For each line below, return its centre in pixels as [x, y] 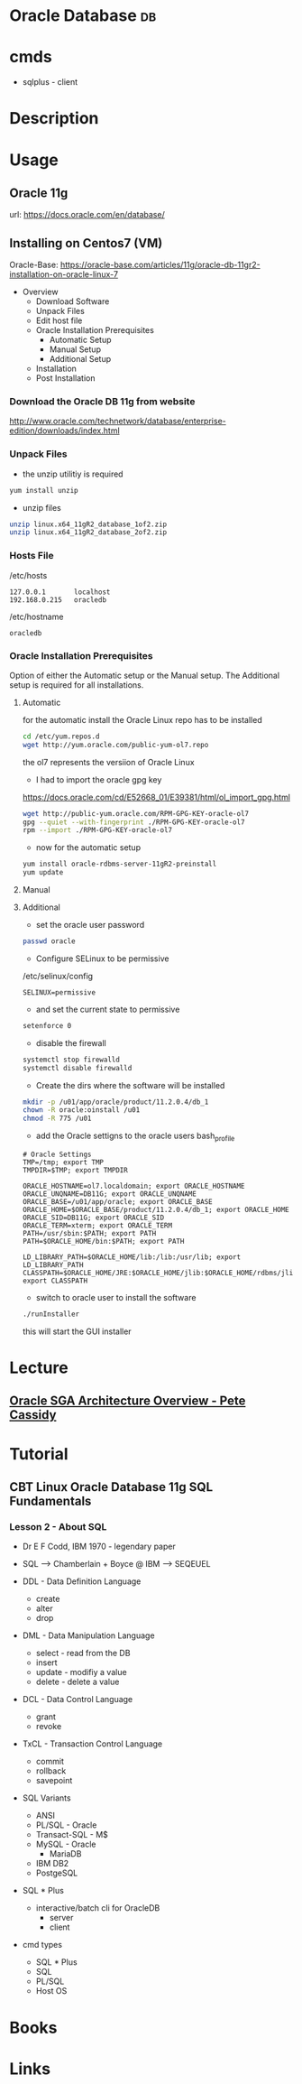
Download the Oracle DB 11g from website [102, 402]
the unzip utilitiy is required [73, 474]
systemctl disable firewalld [77, 1068]
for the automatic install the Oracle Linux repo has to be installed [142, 719]
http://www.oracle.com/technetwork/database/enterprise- [118, 421]
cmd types [42, 1945]
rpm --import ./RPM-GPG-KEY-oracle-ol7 [97, 830]
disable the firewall [71, 1042]
